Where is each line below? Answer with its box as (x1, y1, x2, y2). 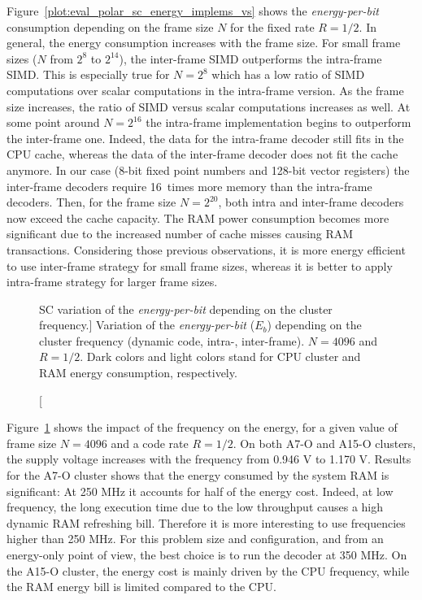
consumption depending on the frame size (7, 18, 214, 35)
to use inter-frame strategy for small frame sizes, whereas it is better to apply (7, 257, 393, 274)
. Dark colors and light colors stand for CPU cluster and (80, 348, 361, 365)
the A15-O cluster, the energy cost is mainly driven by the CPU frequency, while (7, 562, 410, 579)
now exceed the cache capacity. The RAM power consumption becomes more (7, 209, 389, 226)
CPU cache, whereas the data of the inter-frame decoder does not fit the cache (7, 146, 398, 163)
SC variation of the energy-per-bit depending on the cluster (39, 300, 333, 317)
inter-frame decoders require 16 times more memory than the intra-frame (7, 177, 372, 194)
